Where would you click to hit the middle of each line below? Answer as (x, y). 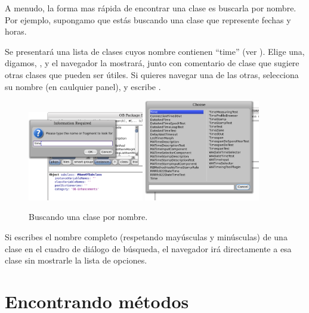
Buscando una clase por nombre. (88, 217)
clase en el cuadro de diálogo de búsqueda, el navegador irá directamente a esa (148, 248)
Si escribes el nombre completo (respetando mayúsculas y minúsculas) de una (146, 236)
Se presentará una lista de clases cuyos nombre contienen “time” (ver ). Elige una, (155, 51)
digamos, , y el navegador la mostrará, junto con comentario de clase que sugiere (152, 63)
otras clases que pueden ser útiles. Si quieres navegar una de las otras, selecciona (152, 74)
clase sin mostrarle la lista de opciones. (76, 260)
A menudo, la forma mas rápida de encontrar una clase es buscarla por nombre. (151, 8)
